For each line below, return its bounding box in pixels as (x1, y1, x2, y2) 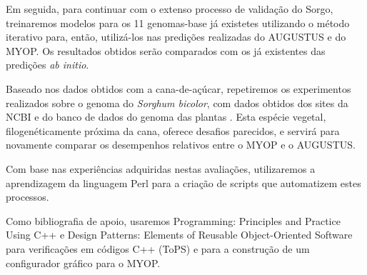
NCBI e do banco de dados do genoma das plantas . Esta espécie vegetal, (6, 109, 326, 124)
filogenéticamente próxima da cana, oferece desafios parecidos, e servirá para (6, 123, 340, 138)
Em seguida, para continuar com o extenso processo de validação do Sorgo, (6, 1, 333, 16)
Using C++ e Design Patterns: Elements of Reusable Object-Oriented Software (6, 227, 353, 242)
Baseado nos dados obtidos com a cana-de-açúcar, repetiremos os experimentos (6, 81, 351, 96)
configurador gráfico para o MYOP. (6, 255, 161, 270)
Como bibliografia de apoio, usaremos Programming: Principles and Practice (6, 213, 341, 228)
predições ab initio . (6, 57, 89, 72)
